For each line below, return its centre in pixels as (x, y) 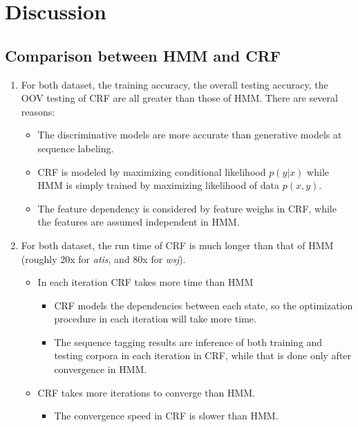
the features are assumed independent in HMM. (139, 222)
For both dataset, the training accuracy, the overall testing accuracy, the (175, 84)
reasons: (38, 111)
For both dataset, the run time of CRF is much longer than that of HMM (177, 245)
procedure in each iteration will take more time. (155, 319)
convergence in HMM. (101, 369)
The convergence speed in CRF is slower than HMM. (166, 416)
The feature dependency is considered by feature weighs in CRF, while (187, 208)
